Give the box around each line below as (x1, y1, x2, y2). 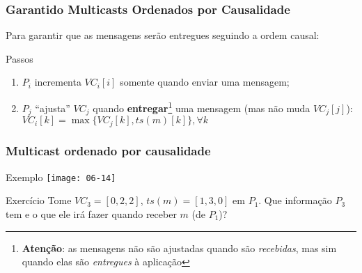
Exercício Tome (6, 193, 72, 208)
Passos (6, 51, 33, 65)
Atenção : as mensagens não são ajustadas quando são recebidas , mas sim (22, 240, 337, 255)
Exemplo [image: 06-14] (6, 169, 116, 184)
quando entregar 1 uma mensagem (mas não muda (93, 99, 310, 115)
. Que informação (258, 193, 332, 208)
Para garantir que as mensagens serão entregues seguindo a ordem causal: (6, 28, 320, 42)
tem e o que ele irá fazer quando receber (6, 207, 177, 221)
